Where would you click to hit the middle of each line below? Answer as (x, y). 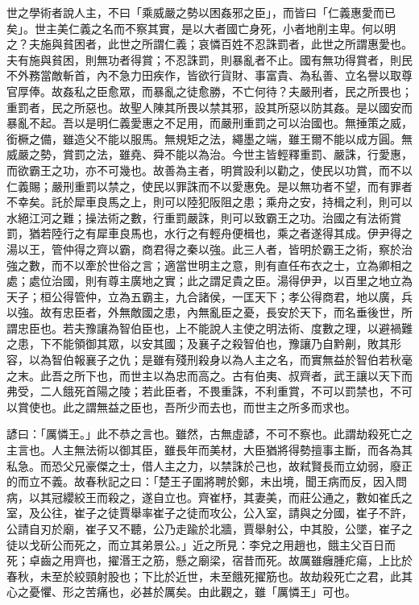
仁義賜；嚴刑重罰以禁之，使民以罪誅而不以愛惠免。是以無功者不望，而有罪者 (209, 186)
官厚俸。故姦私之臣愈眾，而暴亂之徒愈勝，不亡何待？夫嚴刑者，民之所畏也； (209, 91)
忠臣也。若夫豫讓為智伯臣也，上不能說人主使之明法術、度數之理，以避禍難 (215, 327)
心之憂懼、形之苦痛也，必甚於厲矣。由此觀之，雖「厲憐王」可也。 (181, 592)
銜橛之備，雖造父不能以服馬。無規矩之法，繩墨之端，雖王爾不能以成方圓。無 (209, 138)
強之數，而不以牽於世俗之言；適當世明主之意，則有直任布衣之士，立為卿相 (204, 265)
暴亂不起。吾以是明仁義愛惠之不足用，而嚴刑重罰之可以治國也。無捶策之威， (209, 123)
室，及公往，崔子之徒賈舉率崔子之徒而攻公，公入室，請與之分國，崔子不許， (209, 513)
